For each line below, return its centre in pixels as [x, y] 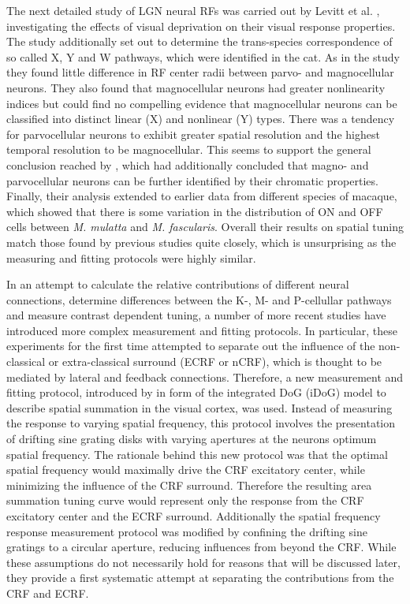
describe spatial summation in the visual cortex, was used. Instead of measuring [199, 407]
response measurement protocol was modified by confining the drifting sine [187, 531]
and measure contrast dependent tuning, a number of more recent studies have [196, 315]
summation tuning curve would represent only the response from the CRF [185, 500]
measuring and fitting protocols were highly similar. [131, 257]
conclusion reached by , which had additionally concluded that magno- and [188, 164]
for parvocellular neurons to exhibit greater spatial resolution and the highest [193, 134]
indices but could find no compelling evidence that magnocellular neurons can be [202, 103]
